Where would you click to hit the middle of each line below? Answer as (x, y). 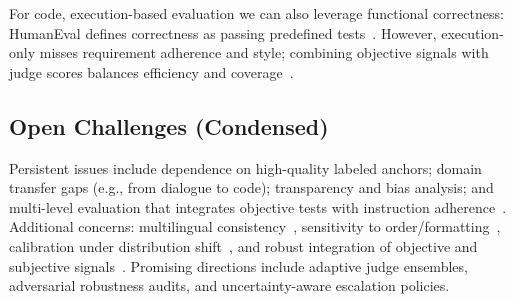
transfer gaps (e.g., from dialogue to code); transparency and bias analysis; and (251, 187)
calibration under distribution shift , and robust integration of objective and (243, 245)
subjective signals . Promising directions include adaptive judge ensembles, (238, 265)
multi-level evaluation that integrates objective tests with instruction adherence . (258, 206)
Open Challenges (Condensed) (169, 125)
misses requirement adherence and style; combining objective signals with (264, 52)
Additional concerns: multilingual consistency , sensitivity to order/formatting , (255, 226)
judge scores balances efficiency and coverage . (151, 71)
